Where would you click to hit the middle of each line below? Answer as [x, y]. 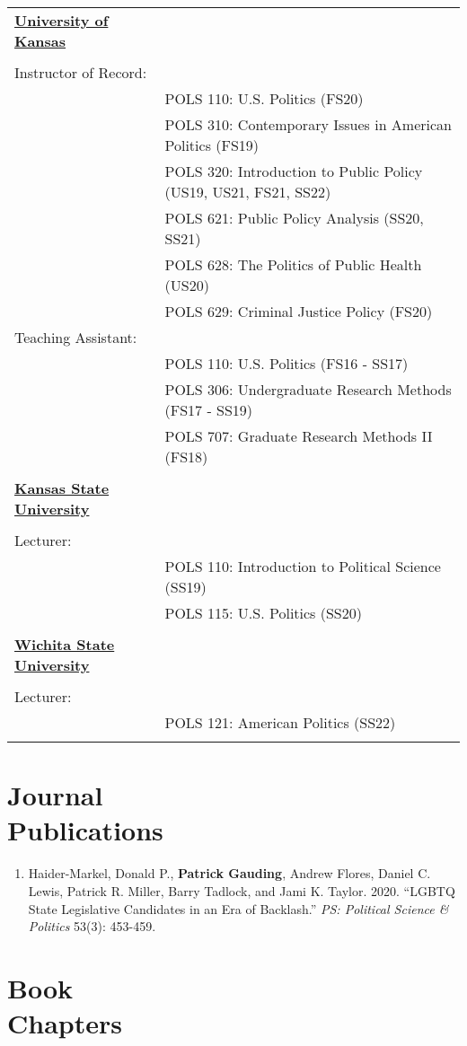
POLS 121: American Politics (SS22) [280, 722]
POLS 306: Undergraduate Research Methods [308, 389]
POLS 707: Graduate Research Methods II [299, 436]
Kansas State [62, 488]
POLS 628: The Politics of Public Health [293, 264]
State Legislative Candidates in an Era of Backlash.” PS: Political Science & [238, 908]
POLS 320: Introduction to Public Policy [294, 171]
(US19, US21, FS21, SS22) [248, 192]
